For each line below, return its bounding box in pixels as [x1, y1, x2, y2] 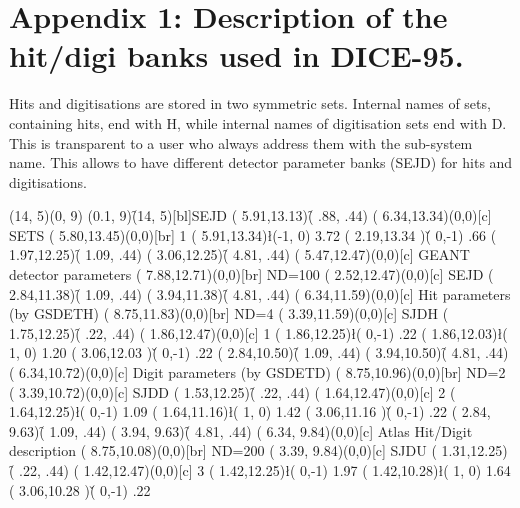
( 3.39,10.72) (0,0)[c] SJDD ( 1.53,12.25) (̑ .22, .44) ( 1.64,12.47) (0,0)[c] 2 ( [9, 381, 456, 402]
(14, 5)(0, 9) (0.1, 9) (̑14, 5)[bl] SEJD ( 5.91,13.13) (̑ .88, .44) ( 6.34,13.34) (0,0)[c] [9, 205, 492, 226]
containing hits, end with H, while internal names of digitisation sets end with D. [9, 112, 507, 133]
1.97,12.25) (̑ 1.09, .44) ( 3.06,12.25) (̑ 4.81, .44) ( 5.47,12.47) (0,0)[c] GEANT [9, 244, 470, 265]
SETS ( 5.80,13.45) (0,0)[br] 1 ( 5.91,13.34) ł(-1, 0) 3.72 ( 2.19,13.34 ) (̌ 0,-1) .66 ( [9, 224, 497, 245]
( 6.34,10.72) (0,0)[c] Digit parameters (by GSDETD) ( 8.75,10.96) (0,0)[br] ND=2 [9, 362, 506, 383]
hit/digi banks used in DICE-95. [9, 35, 464, 76]
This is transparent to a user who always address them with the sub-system [9, 132, 473, 153]
